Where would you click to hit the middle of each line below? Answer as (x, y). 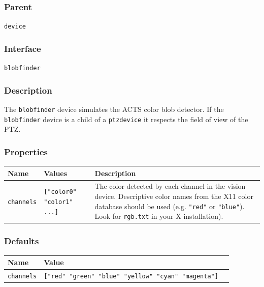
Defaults (22, 241)
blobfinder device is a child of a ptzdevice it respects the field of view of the (126, 119)
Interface (23, 48)
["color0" (60, 192)
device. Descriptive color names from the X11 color (174, 196)
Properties (26, 151)
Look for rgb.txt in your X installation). (159, 216)
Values (56, 173)
